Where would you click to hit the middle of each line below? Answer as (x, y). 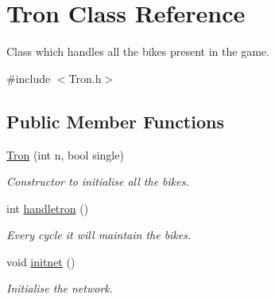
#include (29, 78)
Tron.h (85, 78)
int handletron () (48, 208)
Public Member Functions (115, 121)
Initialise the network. (60, 288)
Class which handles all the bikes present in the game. (138, 51)
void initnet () (41, 261)
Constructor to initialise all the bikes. (98, 181)
